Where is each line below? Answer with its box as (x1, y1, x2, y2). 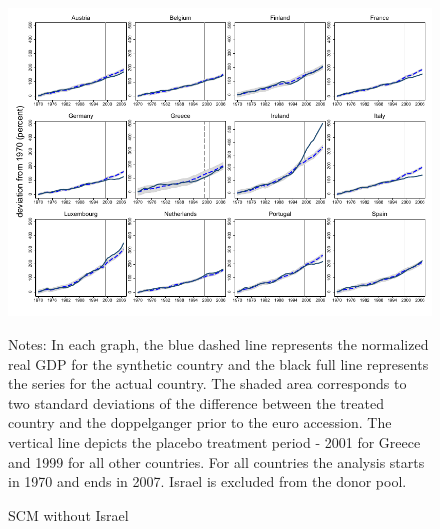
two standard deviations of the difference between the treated (8, 392, 384, 413)
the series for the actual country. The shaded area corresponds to (8, 373, 407, 394)
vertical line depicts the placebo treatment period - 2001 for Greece (8, 431, 421, 452)
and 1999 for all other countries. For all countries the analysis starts (8, 451, 425, 472)
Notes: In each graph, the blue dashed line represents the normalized (8, 333, 429, 354)
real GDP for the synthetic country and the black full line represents (8, 353, 429, 374)
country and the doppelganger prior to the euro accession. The (8, 412, 392, 433)
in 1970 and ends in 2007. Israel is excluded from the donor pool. (8, 471, 407, 492)
